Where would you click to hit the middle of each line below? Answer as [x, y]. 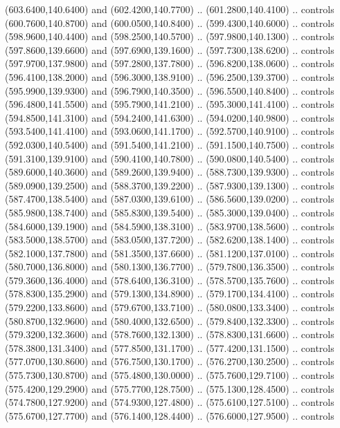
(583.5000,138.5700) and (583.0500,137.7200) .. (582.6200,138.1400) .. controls [170, 240]
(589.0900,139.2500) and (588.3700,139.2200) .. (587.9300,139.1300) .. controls [170, 185]
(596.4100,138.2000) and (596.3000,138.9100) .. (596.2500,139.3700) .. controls [170, 76]
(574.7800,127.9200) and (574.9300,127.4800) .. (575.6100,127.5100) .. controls [170, 402]
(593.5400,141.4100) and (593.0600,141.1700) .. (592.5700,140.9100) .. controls [170, 131]
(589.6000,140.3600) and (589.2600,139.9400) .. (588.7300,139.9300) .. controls [170, 172]
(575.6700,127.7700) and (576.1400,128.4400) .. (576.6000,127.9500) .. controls [170, 415]
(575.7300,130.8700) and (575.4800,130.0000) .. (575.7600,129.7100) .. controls [170, 375]
